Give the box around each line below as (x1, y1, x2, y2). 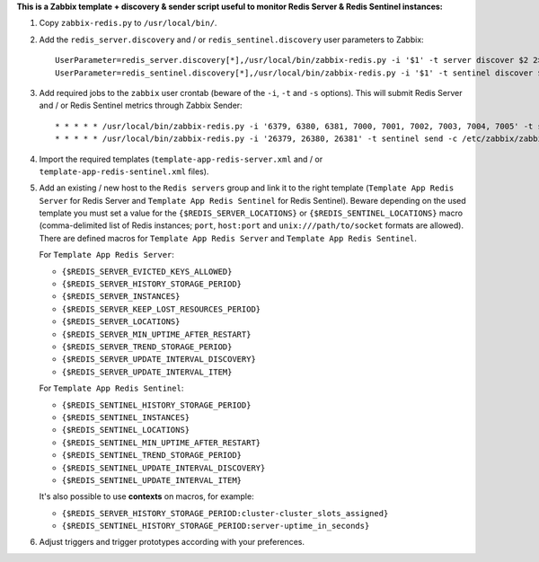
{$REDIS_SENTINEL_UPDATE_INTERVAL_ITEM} (61, 475, 243, 485)
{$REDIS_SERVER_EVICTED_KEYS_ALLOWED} (61, 266, 233, 277)
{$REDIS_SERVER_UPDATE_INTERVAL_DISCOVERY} (61, 355, 256, 364)
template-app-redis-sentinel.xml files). (39, 166, 209, 177)
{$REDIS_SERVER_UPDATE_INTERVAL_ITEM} (61, 366, 233, 377)
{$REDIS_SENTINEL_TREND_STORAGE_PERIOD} (61, 450, 243, 461)
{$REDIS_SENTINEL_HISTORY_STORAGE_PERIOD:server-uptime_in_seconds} (61, 521, 370, 531)
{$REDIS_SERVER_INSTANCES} (61, 292, 181, 302)
